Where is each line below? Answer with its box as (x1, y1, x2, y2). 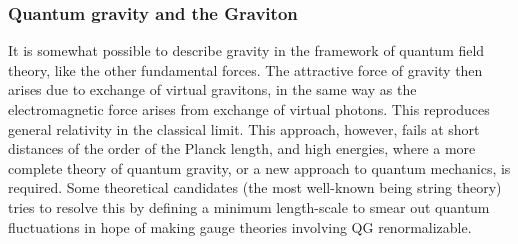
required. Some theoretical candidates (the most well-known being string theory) (8, 177, 502, 198)
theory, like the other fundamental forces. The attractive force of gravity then (8, 59, 483, 80)
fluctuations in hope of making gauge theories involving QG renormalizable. (8, 216, 472, 237)
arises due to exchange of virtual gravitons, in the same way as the (8, 79, 417, 100)
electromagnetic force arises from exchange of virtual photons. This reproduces (8, 99, 490, 119)
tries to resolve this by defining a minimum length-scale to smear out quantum (8, 196, 490, 217)
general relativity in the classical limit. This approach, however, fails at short (8, 118, 480, 139)
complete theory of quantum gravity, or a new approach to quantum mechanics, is (8, 157, 511, 178)
